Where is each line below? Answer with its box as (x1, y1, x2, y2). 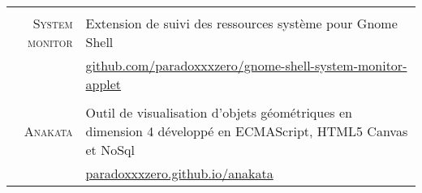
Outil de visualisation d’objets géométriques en (85, 103, 352, 122)
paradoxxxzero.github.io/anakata (85, 164, 273, 182)
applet (85, 75, 122, 93)
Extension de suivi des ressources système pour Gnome (85, 14, 398, 32)
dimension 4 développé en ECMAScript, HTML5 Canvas (85, 122, 408, 140)
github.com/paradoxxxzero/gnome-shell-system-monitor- (85, 56, 407, 75)
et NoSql (85, 140, 135, 159)
